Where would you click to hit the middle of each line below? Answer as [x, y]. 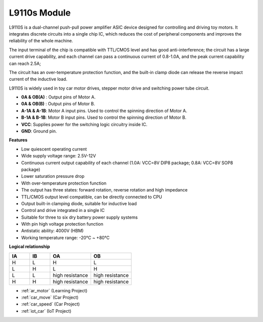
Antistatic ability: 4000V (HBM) [52, 231]
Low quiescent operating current [54, 149]
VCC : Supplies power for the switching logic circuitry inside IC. [84, 124]
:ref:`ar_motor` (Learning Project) [54, 290]
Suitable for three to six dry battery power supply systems [80, 217]
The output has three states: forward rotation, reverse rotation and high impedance [104, 190]
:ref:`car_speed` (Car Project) [50, 304]
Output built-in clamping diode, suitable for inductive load [79, 203]
